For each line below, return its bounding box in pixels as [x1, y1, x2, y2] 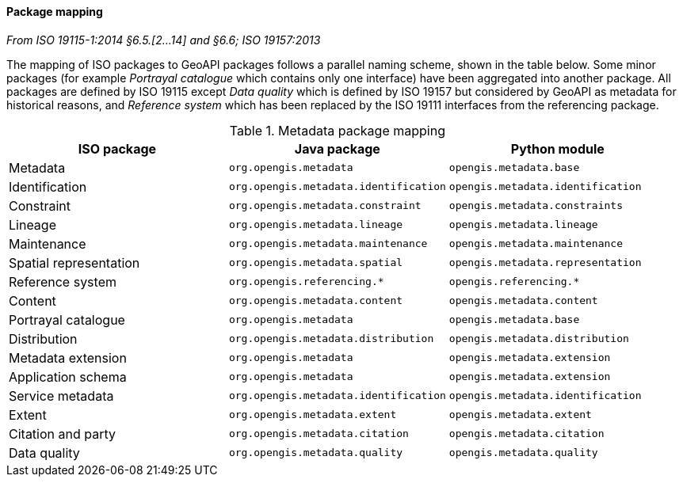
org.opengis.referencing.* [228, 276, 384, 288]
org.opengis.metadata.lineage [228, 219, 403, 231]
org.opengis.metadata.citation [228, 428, 409, 440]
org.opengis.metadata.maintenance [228, 238, 428, 250]
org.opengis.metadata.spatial [228, 257, 403, 269]
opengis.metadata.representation [448, 257, 642, 269]
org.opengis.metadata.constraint [228, 200, 422, 212]
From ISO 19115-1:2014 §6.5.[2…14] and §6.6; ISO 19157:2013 [6, 32, 321, 47]
